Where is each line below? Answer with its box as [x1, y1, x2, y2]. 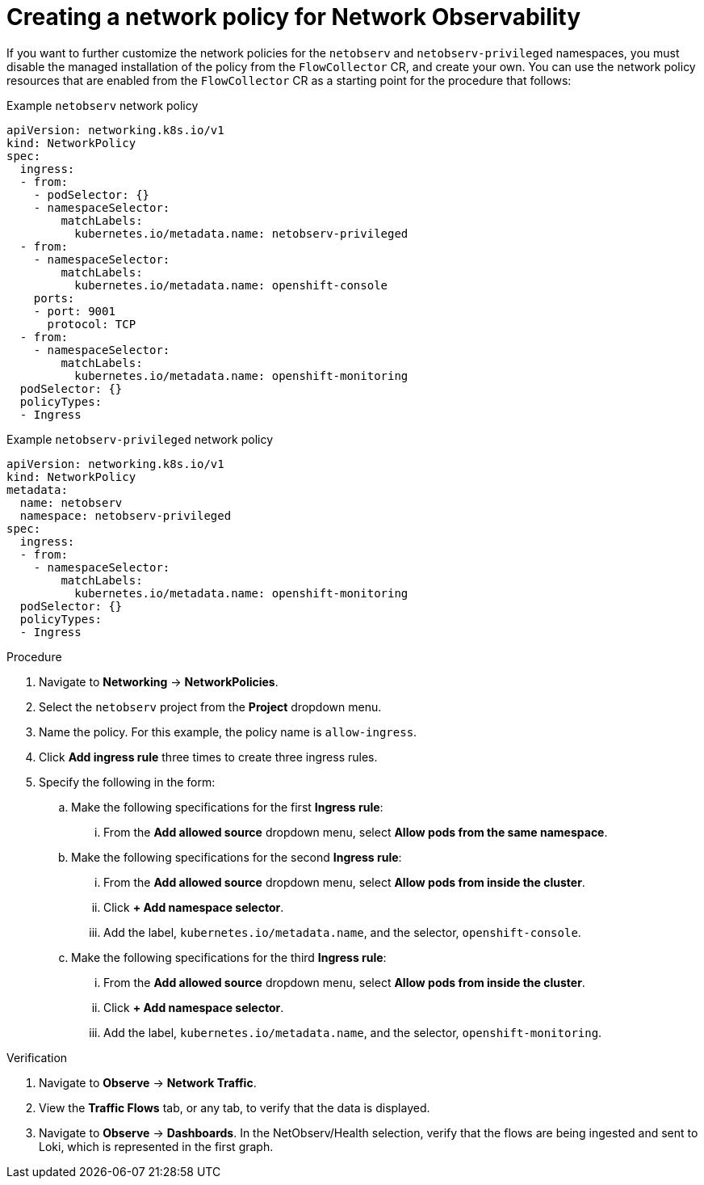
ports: [33, 291, 75, 305]
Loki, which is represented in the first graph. [39, 1139, 274, 1153]
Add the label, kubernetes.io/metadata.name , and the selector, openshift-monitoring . [103, 1025, 602, 1040]
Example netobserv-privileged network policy [6, 432, 274, 446]
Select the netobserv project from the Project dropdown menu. [39, 699, 382, 714]
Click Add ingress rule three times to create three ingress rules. [39, 749, 378, 764]
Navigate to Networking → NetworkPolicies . [39, 674, 279, 689]
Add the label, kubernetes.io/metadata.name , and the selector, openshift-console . [103, 925, 581, 939]
